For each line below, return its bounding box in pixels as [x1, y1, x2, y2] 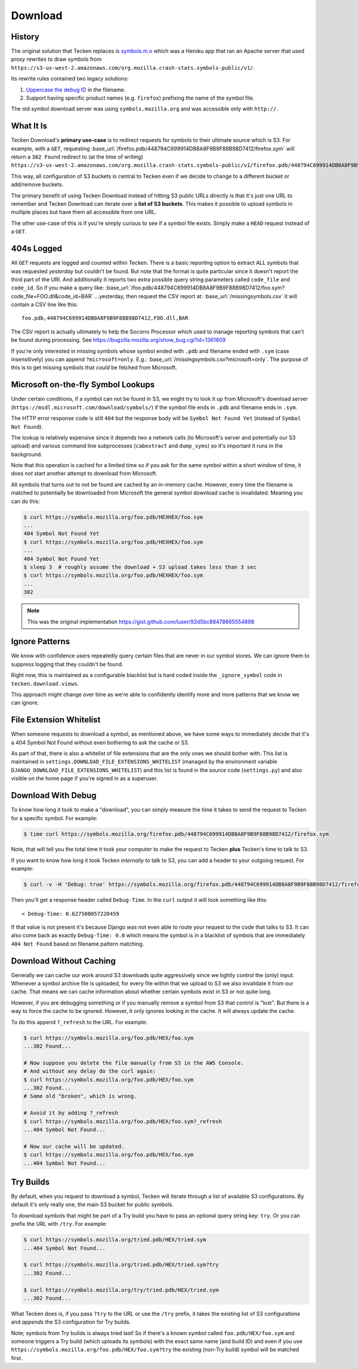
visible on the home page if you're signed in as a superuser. [11, 775, 158, 782]
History [11, 32, 40, 42]
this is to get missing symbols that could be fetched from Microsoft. [11, 364, 177, 371]
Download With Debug [11, 790, 97, 801]
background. [11, 450, 43, 458]
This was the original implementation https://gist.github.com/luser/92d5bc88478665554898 [27, 618, 255, 625]
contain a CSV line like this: [11, 301, 78, 308]
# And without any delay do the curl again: [23, 1068, 156, 1075]
